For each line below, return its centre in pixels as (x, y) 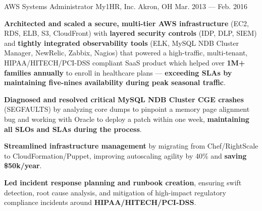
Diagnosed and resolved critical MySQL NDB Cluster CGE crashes (124, 99)
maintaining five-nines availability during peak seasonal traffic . (115, 82)
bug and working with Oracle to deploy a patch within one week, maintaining (127, 119)
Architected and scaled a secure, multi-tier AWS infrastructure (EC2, (126, 23)
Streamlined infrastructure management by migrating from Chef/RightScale (131, 146)
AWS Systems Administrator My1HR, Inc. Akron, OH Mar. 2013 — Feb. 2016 (126, 6)
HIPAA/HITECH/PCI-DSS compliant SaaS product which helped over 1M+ (125, 62)
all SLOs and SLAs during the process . (73, 129)
